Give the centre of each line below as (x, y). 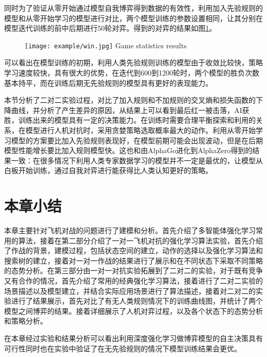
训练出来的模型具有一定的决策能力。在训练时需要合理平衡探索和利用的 (137, 120)
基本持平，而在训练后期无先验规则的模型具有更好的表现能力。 (108, 82)
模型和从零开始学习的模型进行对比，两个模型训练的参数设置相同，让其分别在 (133, 18)
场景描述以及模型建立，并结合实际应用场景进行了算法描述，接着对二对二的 (130, 290)
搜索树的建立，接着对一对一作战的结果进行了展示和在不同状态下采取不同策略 (133, 260)
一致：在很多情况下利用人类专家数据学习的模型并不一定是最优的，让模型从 (137, 160)
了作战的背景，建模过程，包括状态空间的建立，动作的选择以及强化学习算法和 (133, 250)
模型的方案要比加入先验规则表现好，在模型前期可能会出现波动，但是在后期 (137, 140)
